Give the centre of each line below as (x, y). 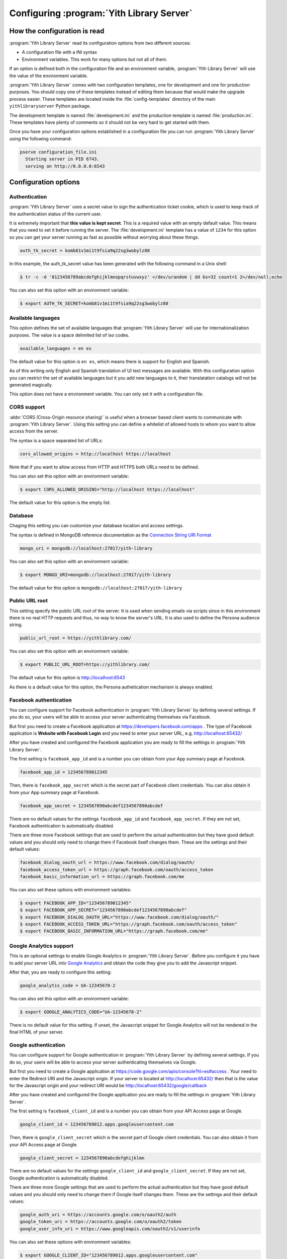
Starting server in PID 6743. (63, 159)
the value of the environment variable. (49, 76)
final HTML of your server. (36, 1032)
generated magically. (31, 385)
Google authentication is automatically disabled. (59, 1178)
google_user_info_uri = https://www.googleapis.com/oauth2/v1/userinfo (110, 1229)
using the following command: (41, 138)
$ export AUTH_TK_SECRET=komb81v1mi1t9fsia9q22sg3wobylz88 (94, 303)
